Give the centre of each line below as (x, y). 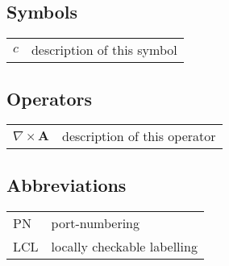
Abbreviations (67, 184)
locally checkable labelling (124, 246)
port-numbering (96, 222)
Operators (49, 98)
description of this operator (139, 136)
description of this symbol (104, 50)
